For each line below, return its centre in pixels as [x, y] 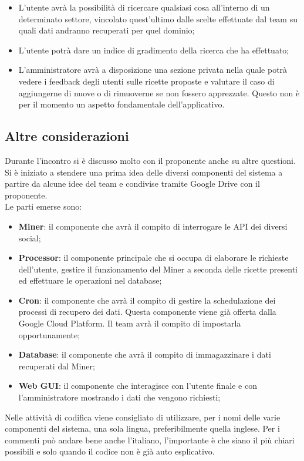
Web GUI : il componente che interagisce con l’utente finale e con [138, 386]
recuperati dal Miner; [57, 366]
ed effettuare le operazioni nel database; [90, 280]
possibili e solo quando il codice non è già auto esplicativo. [110, 451]
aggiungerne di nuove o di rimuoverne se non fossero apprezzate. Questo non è [159, 92]
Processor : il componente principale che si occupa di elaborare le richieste [153, 258]
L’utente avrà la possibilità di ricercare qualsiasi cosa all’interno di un [144, 7]
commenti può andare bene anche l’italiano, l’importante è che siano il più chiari [150, 440]
